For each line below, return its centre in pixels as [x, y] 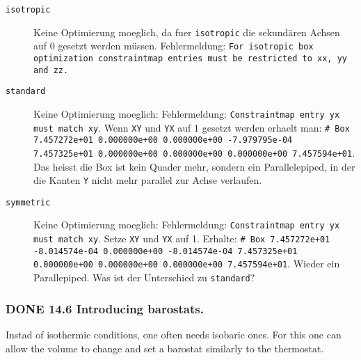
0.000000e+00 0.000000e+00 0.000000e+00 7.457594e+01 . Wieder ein [187, 264]
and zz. [51, 70]
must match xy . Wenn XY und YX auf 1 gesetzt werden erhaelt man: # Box [192, 127]
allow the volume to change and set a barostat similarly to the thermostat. [165, 348]
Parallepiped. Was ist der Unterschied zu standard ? [144, 277]
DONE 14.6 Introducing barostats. [105, 308]
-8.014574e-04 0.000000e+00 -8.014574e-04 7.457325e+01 [166, 251]
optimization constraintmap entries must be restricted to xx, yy [191, 58]
